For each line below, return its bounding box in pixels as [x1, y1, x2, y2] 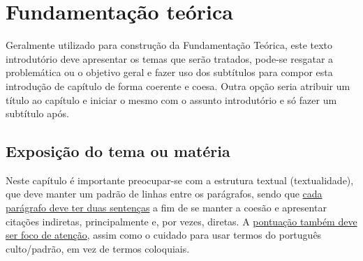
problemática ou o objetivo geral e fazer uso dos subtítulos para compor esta [6, 65, 333, 80]
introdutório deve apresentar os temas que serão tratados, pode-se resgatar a [6, 51, 334, 66]
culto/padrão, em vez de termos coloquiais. [6, 241, 190, 255]
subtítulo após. [6, 106, 69, 121]
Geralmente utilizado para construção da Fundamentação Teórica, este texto [6, 38, 333, 52]
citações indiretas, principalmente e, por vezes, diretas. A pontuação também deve [6, 214, 357, 228]
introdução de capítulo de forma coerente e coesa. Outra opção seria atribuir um [6, 78, 350, 93]
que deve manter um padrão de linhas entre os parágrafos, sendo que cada [6, 186, 323, 201]
